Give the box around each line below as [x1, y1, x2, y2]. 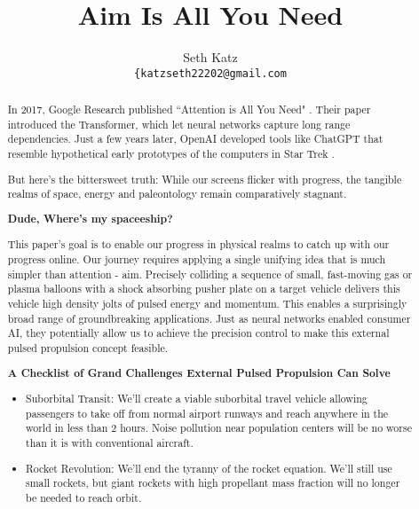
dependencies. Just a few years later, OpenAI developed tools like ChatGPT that [7, 131, 383, 146]
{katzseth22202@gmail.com [134, 67, 287, 80]
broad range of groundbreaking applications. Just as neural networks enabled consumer [7, 310, 411, 325]
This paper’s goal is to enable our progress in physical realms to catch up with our [7, 237, 390, 252]
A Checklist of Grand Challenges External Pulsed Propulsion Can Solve [7, 364, 391, 380]
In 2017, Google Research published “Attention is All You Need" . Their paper [7, 102, 371, 117]
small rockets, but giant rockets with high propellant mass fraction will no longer [26, 475, 400, 490]
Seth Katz [183, 48, 238, 67]
